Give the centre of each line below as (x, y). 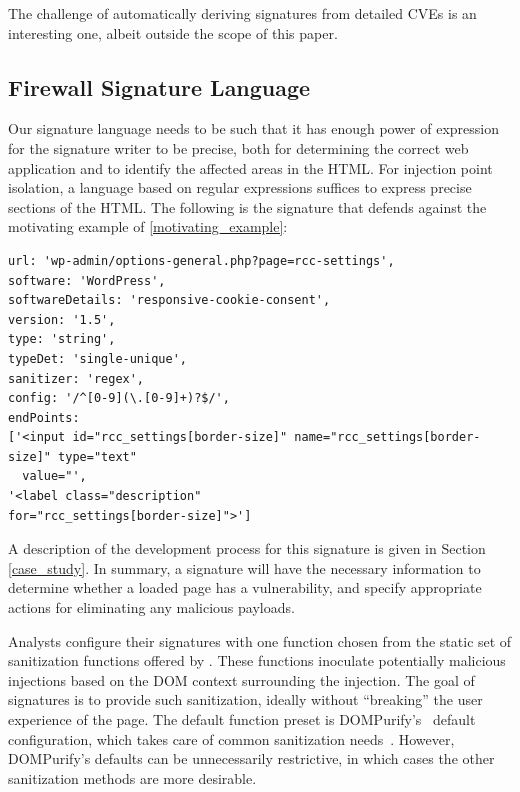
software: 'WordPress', (87, 280)
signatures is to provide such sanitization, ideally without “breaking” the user (245, 699)
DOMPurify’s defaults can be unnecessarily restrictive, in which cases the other (251, 758)
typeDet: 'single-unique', (97, 358)
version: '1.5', (62, 319)
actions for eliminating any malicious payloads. (151, 607)
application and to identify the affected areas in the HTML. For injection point (250, 167)
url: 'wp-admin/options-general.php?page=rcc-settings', (201, 260)
